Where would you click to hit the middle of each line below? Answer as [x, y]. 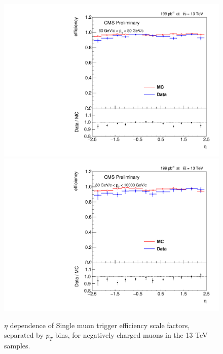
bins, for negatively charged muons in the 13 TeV [131, 335]
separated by [24, 335]
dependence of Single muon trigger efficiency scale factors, [100, 325]
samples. [17, 345]
